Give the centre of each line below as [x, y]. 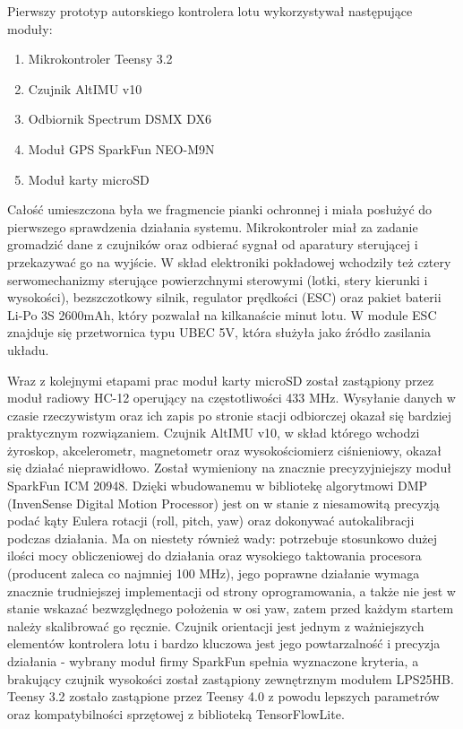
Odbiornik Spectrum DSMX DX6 [120, 119]
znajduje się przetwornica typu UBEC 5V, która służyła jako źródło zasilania [219, 332]
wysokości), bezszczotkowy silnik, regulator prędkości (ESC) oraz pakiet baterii [224, 297]
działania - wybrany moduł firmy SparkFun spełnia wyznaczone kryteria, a [213, 661]
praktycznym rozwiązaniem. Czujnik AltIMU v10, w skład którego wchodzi [214, 433]
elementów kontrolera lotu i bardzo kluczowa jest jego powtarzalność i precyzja [224, 643]
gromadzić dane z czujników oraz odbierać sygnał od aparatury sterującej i [213, 244]
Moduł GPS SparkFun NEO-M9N [121, 148]
